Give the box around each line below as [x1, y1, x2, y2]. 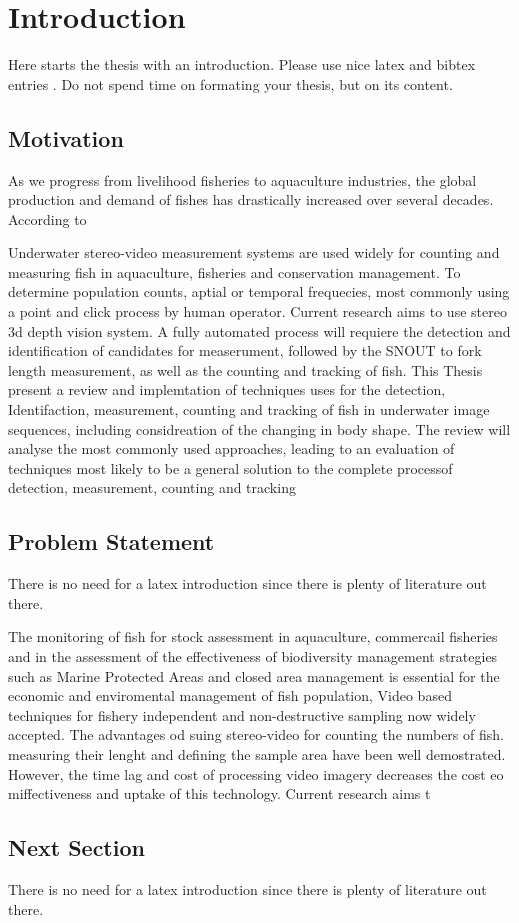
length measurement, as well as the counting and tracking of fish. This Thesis [8, 359, 483, 380]
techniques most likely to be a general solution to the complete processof [8, 457, 453, 478]
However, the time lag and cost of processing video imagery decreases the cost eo [8, 763, 504, 784]
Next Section [8, 832, 145, 863]
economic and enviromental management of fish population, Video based [8, 685, 452, 706]
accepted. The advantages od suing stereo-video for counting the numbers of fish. [8, 724, 504, 745]
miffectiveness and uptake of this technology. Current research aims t [8, 783, 431, 804]
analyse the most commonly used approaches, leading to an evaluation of [8, 438, 455, 459]
